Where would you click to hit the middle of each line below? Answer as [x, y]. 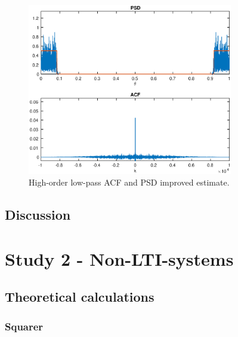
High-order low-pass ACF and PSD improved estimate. [129, 182]
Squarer [24, 326]
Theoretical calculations [80, 297]
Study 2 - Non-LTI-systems [119, 258]
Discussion [38, 215]
